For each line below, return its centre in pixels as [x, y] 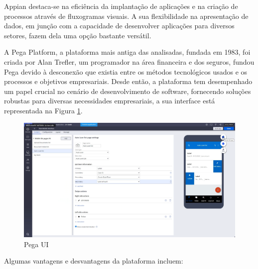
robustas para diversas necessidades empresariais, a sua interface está [110, 101]
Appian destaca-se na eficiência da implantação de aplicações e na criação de [121, 6]
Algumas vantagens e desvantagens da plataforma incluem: [94, 261]
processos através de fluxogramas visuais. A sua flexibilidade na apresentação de [126, 16]
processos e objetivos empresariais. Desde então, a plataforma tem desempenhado [128, 81]
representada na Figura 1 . [43, 110]
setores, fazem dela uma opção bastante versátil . [78, 35]
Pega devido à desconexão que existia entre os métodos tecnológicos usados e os [126, 71]
